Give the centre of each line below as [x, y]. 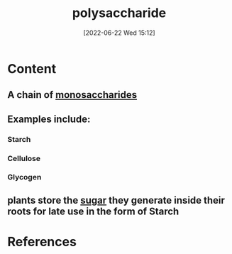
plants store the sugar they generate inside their [116, 200]
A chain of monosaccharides [72, 95]
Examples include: [49, 119]
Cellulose [24, 158]
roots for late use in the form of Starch [93, 211]
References [42, 242]
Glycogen [24, 177]
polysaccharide [119, 13]
